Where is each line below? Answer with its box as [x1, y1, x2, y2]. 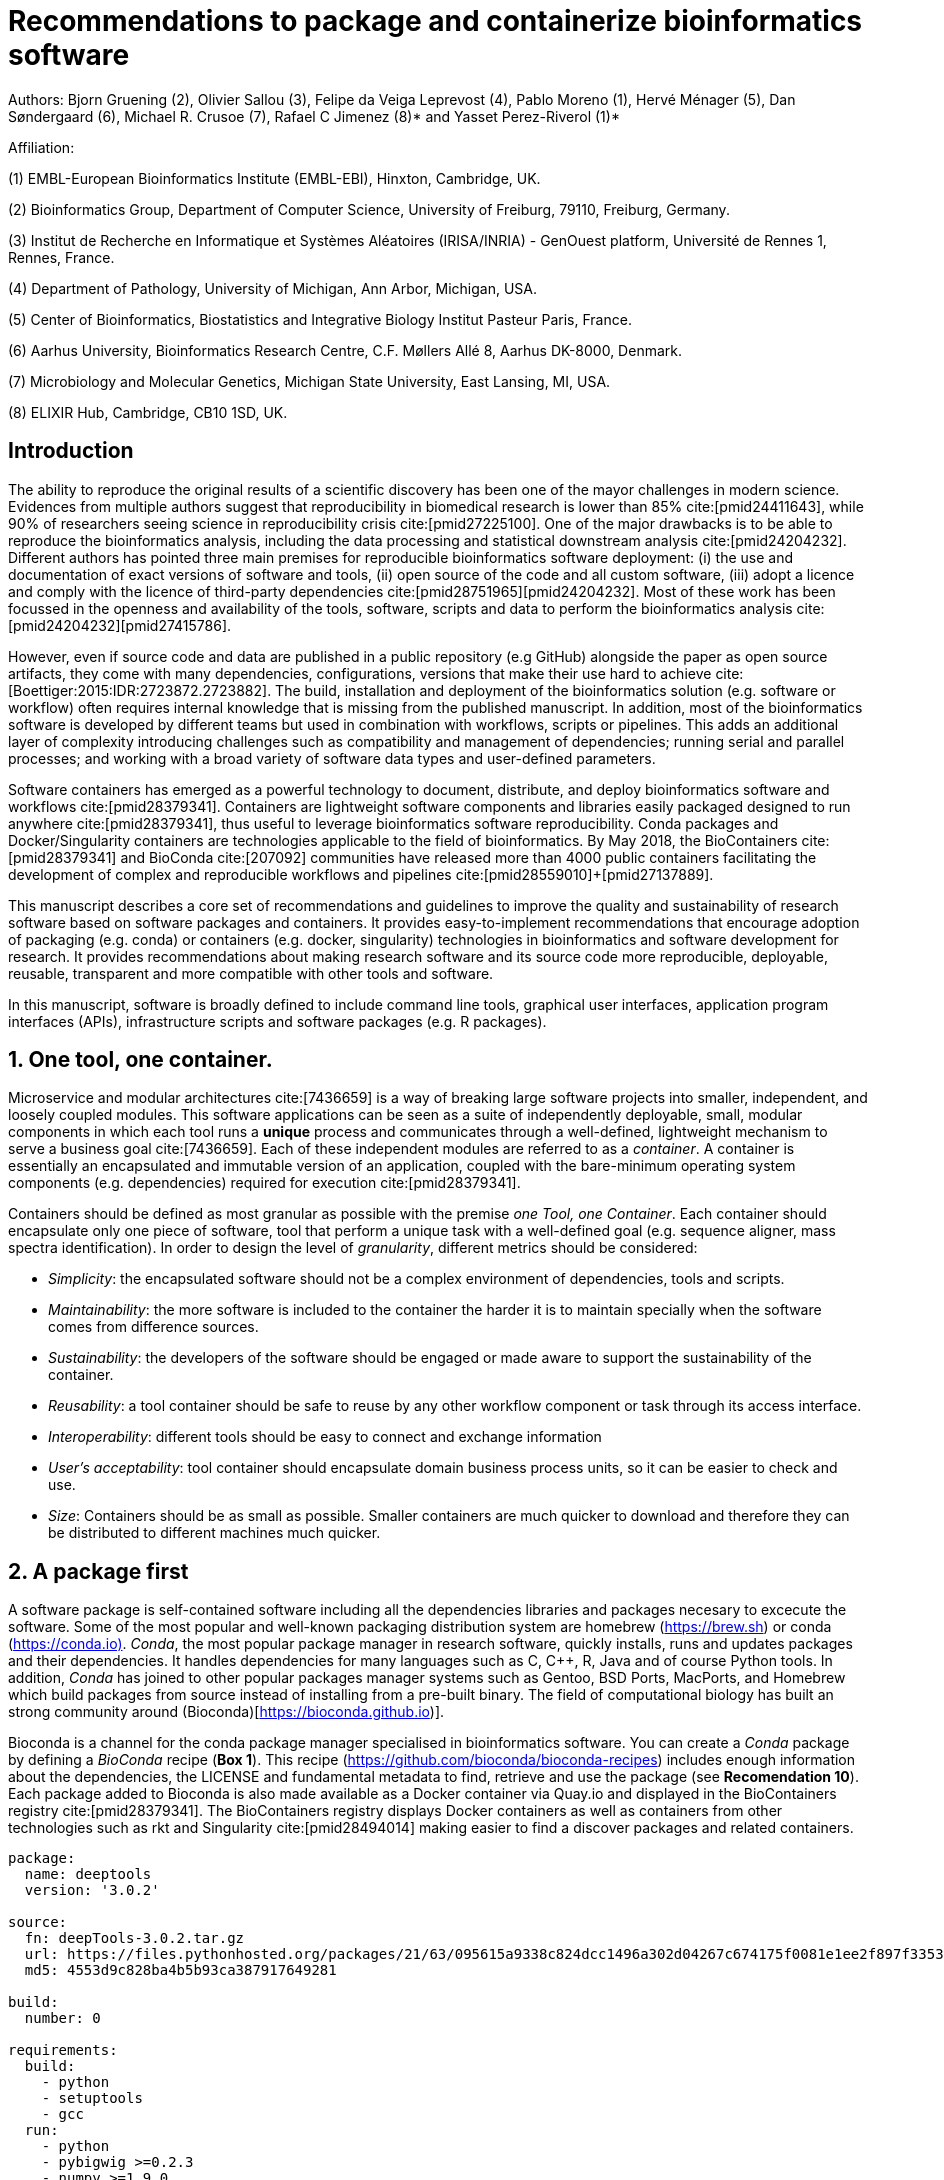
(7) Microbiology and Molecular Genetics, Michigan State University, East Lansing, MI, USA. [8, 372, 611, 390]
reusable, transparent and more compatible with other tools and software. [8, 964, 494, 982]
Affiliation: [8, 138, 75, 156]
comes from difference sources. [48, 1318, 259, 1336]
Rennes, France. [8, 248, 115, 266]
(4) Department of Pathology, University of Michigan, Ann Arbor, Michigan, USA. [8, 279, 538, 297]
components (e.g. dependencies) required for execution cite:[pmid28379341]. [8, 1174, 521, 1192]
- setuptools [41, 2090, 143, 2107]
